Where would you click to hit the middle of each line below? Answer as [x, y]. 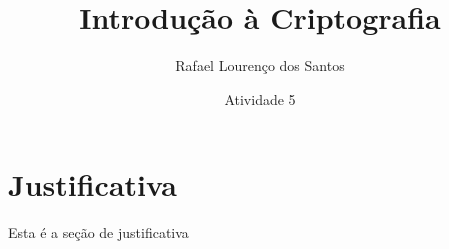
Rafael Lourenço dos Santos [260, 65]
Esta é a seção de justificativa [98, 232]
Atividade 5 [260, 98]
